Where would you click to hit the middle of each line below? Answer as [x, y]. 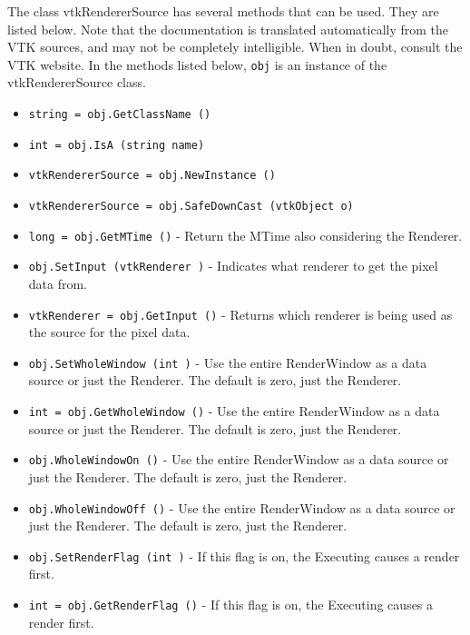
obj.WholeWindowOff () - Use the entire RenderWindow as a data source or [242, 507]
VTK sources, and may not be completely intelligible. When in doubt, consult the [235, 47]
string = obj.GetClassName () [120, 115]
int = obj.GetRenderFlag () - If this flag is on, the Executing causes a [231, 605]
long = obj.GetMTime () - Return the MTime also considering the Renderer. [245, 235]
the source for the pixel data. [109, 332]
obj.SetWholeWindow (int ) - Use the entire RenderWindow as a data [228, 362]
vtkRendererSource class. [77, 82]
